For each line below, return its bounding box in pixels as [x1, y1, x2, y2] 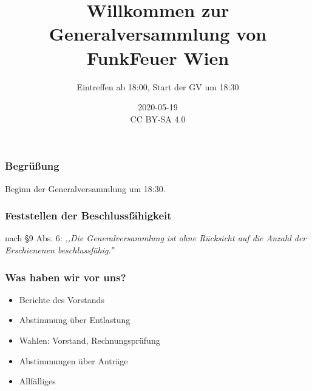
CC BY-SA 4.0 [130, 112, 186, 125]
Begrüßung [5, 158, 59, 173]
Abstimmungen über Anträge [19, 354, 128, 367]
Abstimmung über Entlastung [19, 313, 131, 326]
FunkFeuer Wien [86, 45, 229, 70]
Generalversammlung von [49, 21, 267, 46]
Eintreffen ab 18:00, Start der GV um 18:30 [76, 80, 239, 93]
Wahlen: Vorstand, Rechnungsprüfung [19, 333, 160, 346]
